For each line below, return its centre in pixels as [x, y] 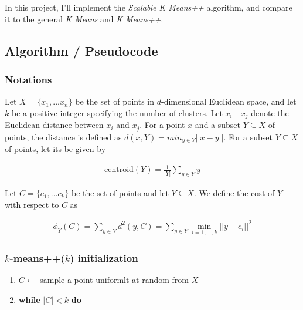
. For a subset [248, 137]
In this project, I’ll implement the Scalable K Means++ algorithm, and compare [149, 7]
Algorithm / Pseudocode [81, 50]
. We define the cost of [234, 193]
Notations [28, 79]
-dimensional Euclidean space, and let [229, 101]
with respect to [32, 204]
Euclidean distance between [54, 125]
